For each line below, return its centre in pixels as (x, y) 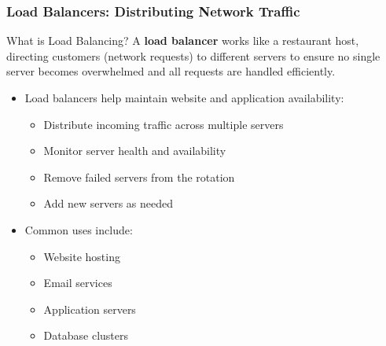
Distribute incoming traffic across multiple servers (164, 124)
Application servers (90, 309)
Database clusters (86, 335)
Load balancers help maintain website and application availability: (184, 98)
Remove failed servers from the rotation (139, 177)
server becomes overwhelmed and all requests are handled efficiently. (171, 71)
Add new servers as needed (108, 203)
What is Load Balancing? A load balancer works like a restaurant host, (183, 40)
